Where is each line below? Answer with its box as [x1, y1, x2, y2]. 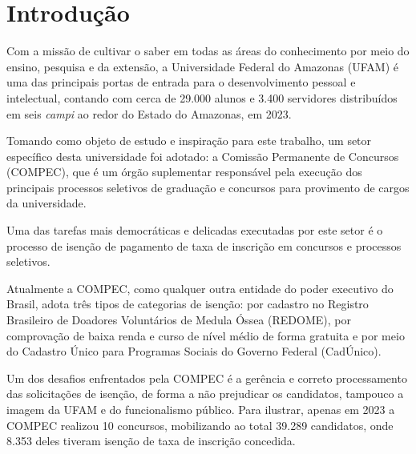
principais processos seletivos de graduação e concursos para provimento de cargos [6, 179, 410, 195]
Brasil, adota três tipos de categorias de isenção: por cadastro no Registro [6, 295, 369, 312]
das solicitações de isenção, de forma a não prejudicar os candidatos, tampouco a [6, 385, 404, 402]
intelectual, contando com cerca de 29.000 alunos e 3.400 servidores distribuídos [6, 89, 398, 106]
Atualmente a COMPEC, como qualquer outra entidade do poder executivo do [6, 279, 394, 296]
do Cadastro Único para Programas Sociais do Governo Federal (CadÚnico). [6, 343, 382, 360]
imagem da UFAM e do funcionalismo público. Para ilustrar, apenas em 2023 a [6, 401, 395, 417]
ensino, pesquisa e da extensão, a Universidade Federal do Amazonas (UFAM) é [6, 58, 398, 74]
